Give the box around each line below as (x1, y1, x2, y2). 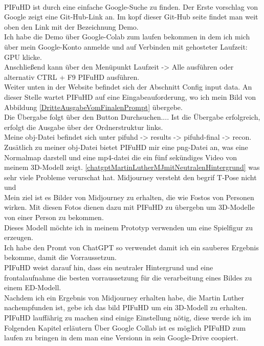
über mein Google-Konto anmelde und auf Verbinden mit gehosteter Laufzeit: (4, 41, 248, 52)
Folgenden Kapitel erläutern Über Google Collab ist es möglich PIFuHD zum (4, 322, 246, 333)
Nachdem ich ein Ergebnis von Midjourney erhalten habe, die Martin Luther (4, 292, 244, 302)
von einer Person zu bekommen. (4, 212, 104, 223)
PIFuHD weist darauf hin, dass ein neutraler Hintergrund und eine (4, 262, 213, 273)
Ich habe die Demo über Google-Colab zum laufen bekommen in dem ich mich (4, 31, 250, 42)
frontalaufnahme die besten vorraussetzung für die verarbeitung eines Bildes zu (4, 272, 252, 283)
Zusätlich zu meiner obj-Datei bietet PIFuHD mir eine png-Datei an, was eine (4, 141, 248, 152)
